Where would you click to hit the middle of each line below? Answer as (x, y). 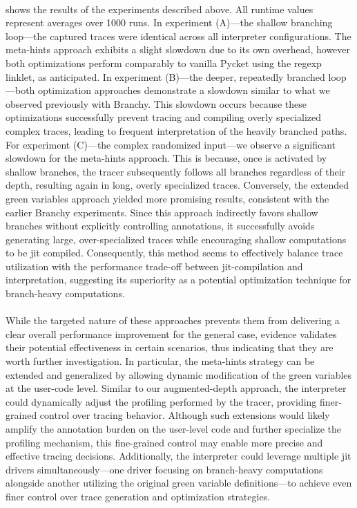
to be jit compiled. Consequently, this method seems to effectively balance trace (174, 253)
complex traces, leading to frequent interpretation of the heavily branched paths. (176, 130)
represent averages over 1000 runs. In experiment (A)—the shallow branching (169, 22)
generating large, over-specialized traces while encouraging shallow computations (176, 239)
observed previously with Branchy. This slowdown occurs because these (156, 103)
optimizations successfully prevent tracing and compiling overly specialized (164, 117)
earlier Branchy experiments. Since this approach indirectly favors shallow (162, 212)
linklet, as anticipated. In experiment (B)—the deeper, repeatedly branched (165, 76)
